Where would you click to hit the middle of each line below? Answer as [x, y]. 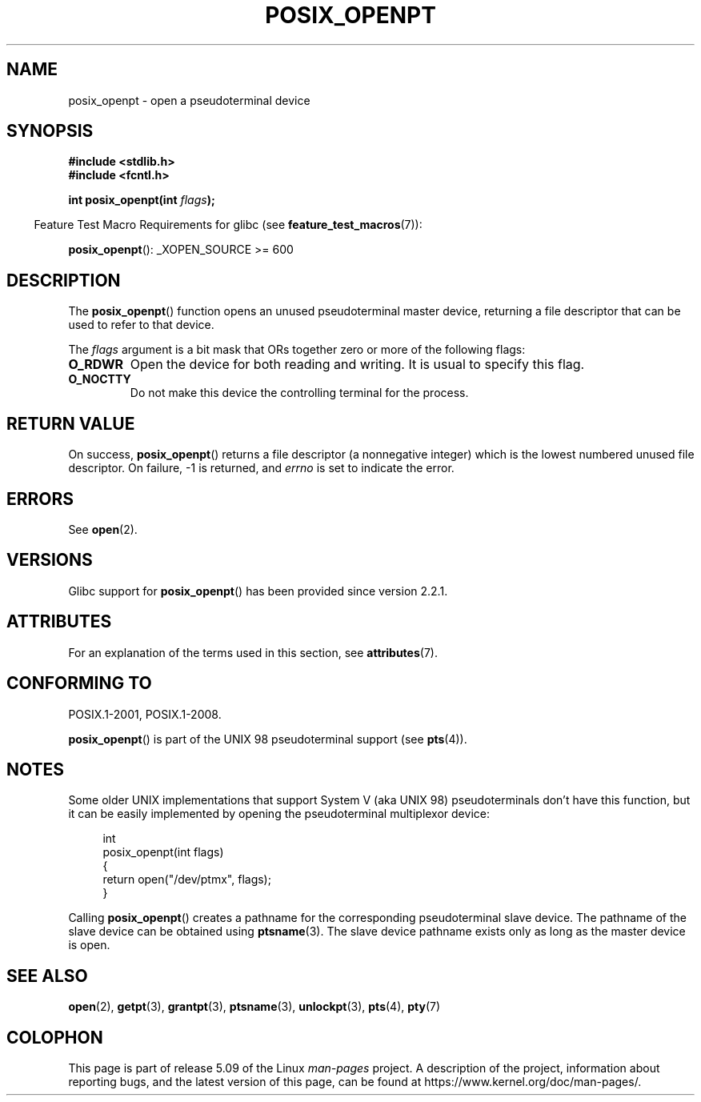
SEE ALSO [47, 976]
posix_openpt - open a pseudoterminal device [189, 100]
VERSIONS [50, 560]
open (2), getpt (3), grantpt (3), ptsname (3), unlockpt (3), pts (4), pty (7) [254, 1007]
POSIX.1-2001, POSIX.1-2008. [145, 714]
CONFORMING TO [79, 683]
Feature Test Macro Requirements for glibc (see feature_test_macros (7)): [228, 225]
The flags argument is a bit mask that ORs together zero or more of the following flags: [297, 350]
